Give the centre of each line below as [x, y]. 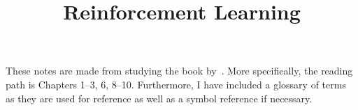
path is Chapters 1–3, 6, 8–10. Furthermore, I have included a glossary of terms [176, 84]
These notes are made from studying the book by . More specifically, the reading [179, 71]
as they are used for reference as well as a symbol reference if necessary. [159, 98]
